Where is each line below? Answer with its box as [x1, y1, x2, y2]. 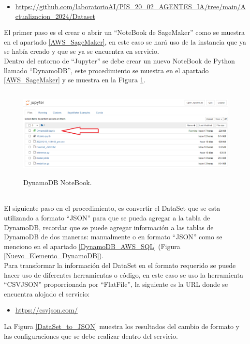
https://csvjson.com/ [15, 305, 78, 315]
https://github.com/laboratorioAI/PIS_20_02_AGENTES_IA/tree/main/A [15, 1, 246, 11]
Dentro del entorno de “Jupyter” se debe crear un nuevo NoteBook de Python [4, 55, 235, 65]
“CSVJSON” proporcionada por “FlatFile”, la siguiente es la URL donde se [4, 279, 228, 289]
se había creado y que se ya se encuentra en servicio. [4, 46, 159, 56]
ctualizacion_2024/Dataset [15, 11, 95, 21]
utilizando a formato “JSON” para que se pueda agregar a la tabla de [4, 212, 210, 222]
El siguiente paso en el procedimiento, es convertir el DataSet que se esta [4, 203, 221, 213]
